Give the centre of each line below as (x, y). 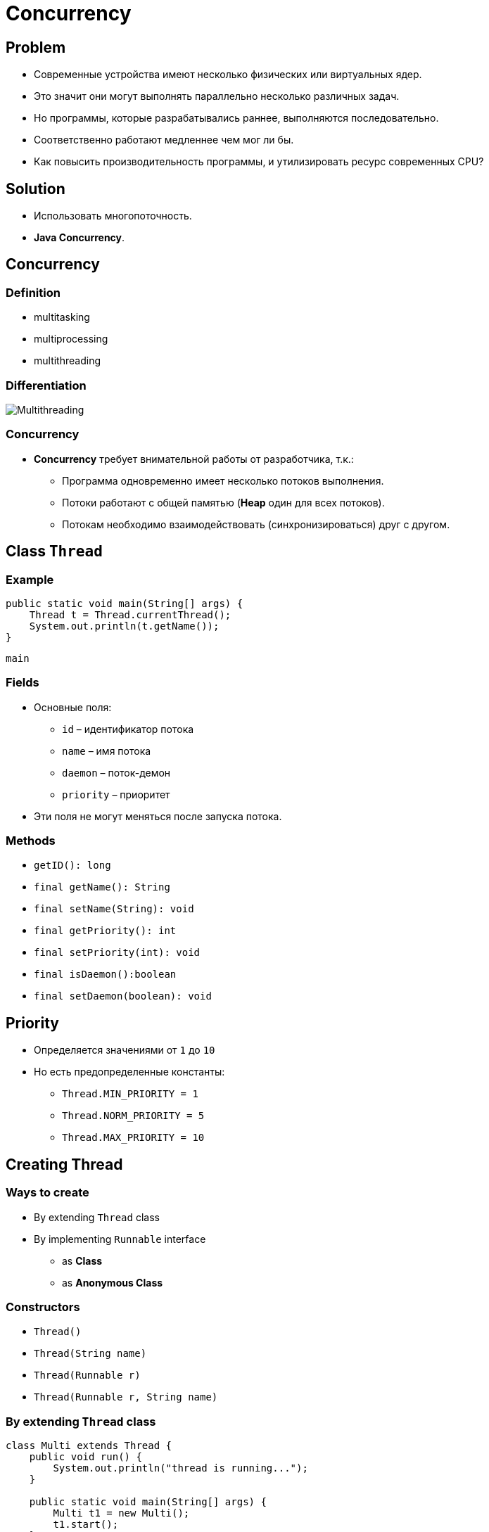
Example (30, 579)
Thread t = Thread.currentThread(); (130, 614)
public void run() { (85, 1457)
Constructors (43, 1307)
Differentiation (46, 385)
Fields (23, 683)
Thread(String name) (90, 1354)
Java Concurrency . (80, 238)
